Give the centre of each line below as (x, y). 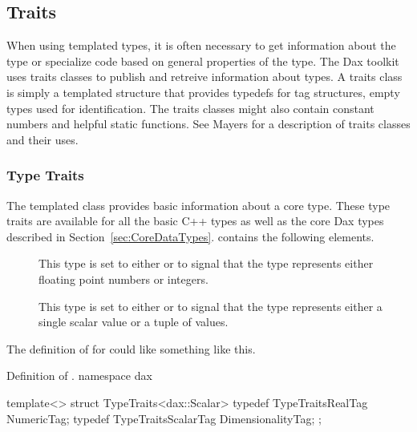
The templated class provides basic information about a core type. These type (198, 205)
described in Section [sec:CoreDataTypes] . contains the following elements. (190, 236)
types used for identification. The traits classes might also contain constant (190, 108)
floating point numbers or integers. (123, 279)
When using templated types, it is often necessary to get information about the (201, 45)
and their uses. (43, 139)
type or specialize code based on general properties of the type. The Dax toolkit (203, 61)
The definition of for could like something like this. (131, 348)
